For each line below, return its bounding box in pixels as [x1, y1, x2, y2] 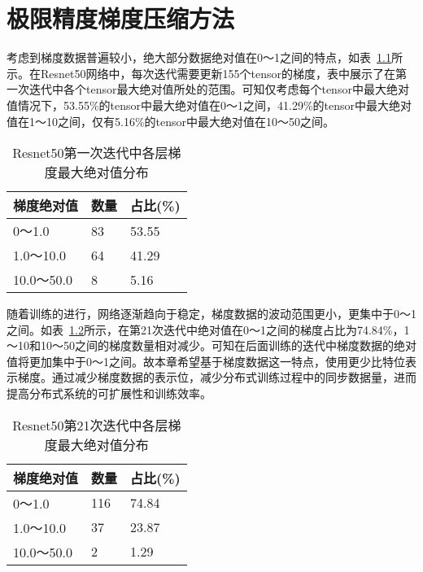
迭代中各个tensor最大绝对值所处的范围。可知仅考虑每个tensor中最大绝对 [28, 81, 409, 98]
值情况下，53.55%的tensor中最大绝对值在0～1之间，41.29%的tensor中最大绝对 [7, 96, 412, 113]
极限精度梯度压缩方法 [7, 2, 235, 35]
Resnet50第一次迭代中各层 [12, 143, 168, 163]
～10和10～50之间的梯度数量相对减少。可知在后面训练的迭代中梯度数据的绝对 [7, 337, 416, 354]
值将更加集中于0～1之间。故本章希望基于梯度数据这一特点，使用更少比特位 [7, 352, 405, 369]
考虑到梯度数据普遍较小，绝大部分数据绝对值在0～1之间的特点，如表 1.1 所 [7, 49, 403, 66]
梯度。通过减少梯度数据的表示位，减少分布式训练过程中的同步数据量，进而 [17, 369, 416, 386]
